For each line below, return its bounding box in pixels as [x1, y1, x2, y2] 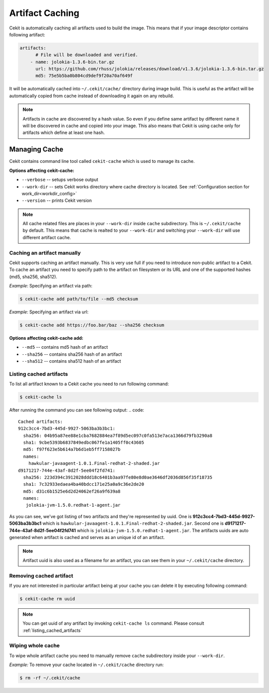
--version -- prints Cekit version [21, 197, 92, 204]
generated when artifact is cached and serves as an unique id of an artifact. [9, 535, 165, 541]
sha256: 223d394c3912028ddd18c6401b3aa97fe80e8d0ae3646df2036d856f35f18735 [23, 474, 213, 480]
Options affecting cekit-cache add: [9, 335, 84, 341]
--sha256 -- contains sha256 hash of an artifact [21, 351, 122, 357]
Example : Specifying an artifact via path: [9, 283, 93, 289]
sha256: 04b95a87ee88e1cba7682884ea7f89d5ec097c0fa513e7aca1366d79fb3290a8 [23, 432, 213, 438]
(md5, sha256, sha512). [9, 274, 57, 279]
